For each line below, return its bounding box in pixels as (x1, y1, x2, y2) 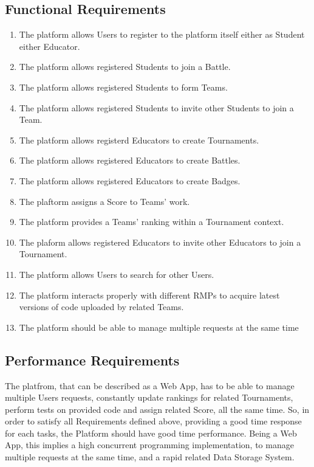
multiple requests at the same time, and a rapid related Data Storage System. (5, 451, 295, 463)
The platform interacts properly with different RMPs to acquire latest (19, 288, 280, 301)
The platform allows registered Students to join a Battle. (19, 60, 231, 73)
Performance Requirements (5, 350, 180, 369)
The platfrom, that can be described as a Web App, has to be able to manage (5, 379, 295, 392)
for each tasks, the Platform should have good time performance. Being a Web (5, 426, 297, 439)
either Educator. (19, 40, 80, 52)
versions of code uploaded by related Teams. (19, 300, 184, 313)
